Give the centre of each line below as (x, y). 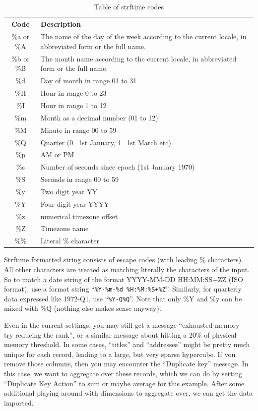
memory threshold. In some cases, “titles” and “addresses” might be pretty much (127, 344)
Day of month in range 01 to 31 (89, 81)
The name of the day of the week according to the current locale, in (143, 36)
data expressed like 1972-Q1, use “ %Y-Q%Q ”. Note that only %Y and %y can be (123, 298)
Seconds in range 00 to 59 (80, 179)
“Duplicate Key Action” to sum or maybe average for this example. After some (124, 383)
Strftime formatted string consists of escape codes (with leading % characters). (124, 260)
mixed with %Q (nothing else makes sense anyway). (83, 308)
